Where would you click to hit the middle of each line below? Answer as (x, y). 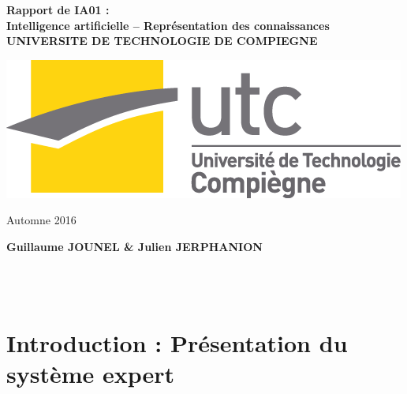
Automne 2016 (41, 220)
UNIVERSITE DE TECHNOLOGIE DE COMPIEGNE (162, 41)
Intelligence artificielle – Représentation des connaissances (168, 25)
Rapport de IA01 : (58, 9)
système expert (91, 374)
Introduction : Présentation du (177, 342)
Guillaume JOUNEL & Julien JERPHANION (134, 246)
